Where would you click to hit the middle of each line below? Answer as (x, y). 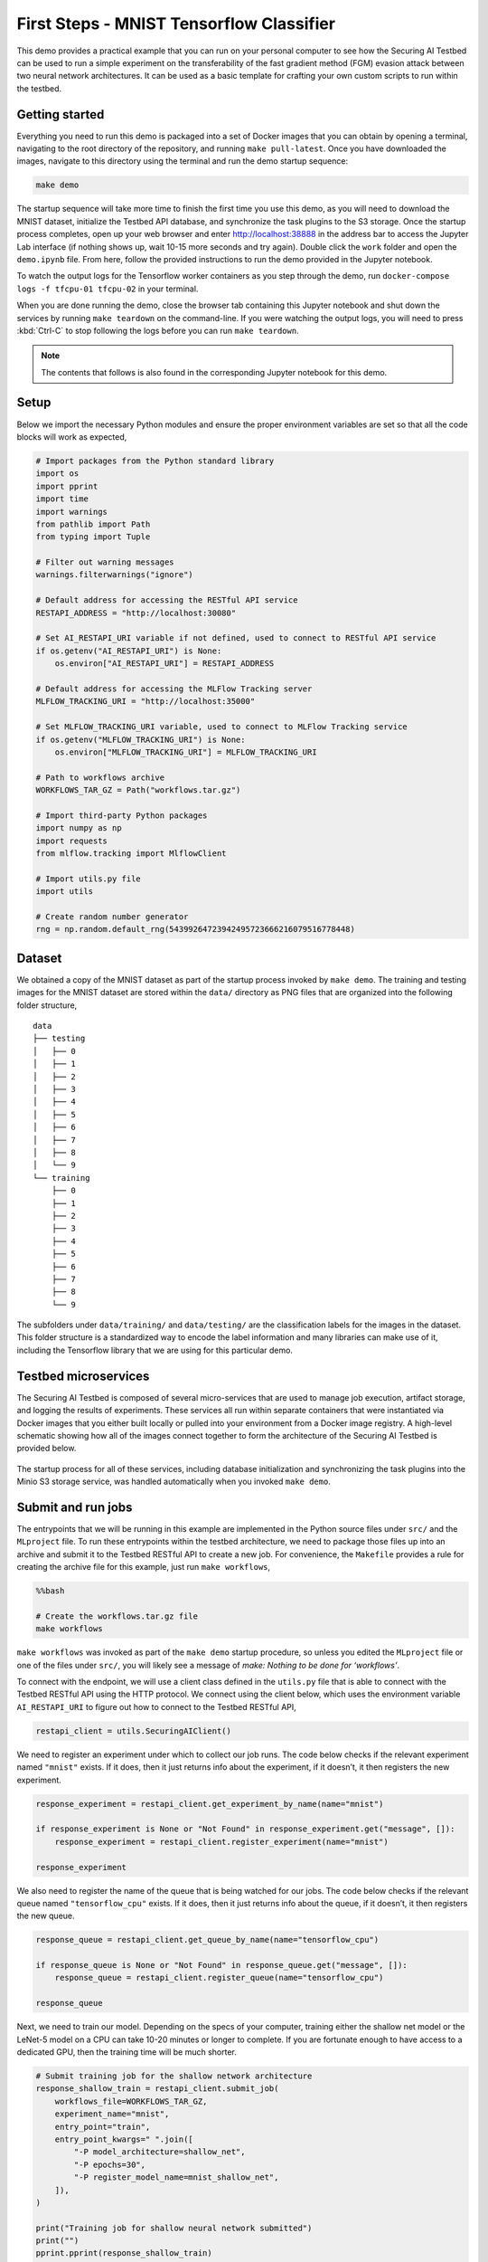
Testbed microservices (83, 1376)
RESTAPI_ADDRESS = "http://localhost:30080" (136, 613)
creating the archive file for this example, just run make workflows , (144, 1567)
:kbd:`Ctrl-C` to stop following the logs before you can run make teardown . (158, 330)
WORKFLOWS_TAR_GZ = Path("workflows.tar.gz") (138, 790)
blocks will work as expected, (72, 437)
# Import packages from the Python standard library (155, 461)
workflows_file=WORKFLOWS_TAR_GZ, (131, 2101)
